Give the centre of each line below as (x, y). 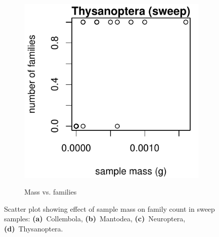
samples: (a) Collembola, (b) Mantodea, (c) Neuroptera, (95, 219)
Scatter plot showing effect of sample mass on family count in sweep (109, 208)
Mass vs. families (51, 192)
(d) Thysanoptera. (34, 228)
